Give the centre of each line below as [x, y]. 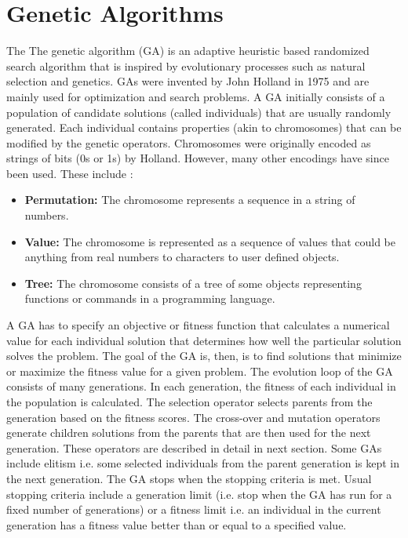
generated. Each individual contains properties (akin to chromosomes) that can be [204, 127]
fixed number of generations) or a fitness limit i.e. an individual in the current [194, 509]
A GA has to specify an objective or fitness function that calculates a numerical [198, 325]
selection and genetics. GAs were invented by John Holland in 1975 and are [188, 81]
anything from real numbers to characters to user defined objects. [182, 257]
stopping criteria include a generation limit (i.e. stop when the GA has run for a [199, 494]
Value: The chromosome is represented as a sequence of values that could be [210, 241]
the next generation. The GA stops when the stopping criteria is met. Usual [189, 478]
